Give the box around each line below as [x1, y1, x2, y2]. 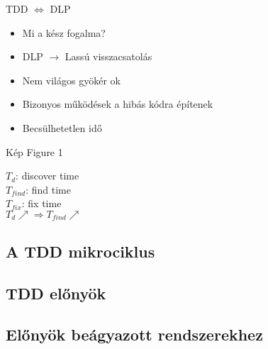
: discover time [16, 168, 79, 183]
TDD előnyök [6, 282, 106, 304]
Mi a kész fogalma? [22, 25, 106, 40]
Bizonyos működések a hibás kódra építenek [22, 96, 213, 111]
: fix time [21, 196, 62, 211]
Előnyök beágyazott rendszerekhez [6, 323, 263, 345]
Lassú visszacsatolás [65, 49, 152, 64]
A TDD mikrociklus [6, 240, 155, 262]
